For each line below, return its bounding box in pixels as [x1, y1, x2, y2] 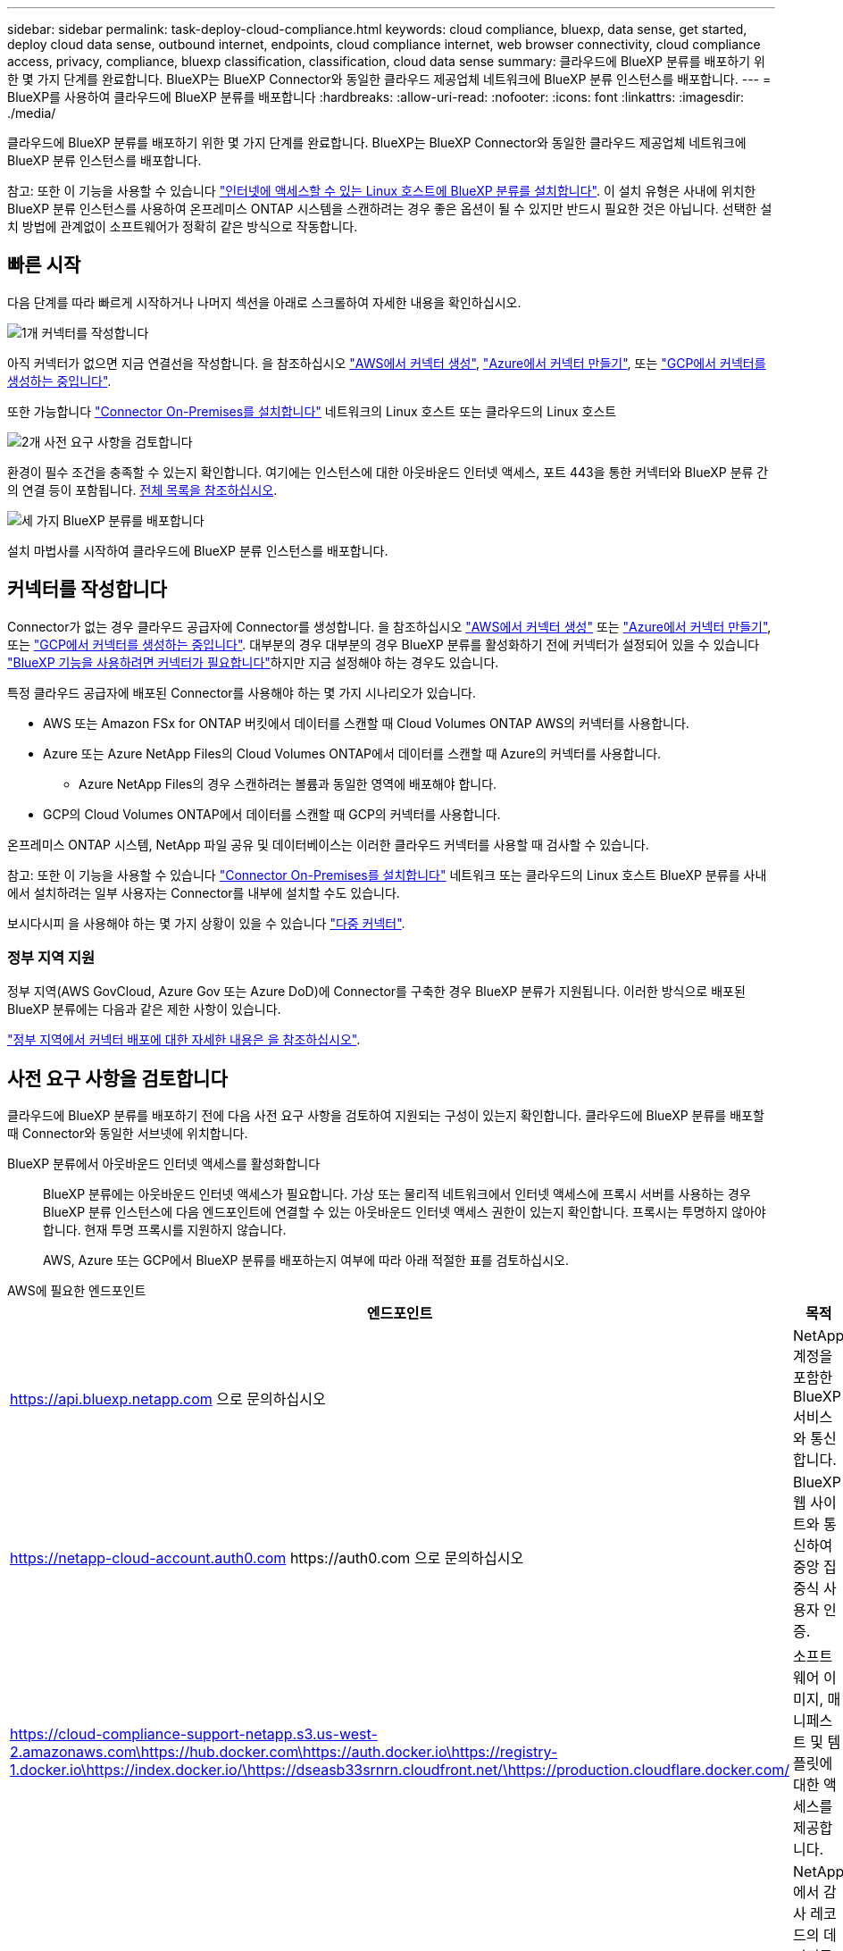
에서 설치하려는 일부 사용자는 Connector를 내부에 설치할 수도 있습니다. [7, 884, 400, 900]
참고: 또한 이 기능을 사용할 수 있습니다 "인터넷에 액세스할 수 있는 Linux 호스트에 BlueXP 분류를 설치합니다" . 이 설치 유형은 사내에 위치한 [7, 183, 756, 198]
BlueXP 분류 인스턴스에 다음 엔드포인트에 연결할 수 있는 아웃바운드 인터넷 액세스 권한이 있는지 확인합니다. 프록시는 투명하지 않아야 [43, 1204, 766, 1220]
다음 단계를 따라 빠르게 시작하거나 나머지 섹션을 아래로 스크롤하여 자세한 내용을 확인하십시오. [7, 294, 522, 310]
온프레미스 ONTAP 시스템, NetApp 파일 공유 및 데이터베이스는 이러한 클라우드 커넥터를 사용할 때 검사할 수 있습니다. [7, 836, 649, 852]
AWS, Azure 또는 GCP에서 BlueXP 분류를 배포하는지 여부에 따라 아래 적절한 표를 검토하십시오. [43, 1252, 569, 1269]
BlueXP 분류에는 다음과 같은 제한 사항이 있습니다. [7, 1001, 281, 1017]
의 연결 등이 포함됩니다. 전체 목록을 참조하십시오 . [7, 481, 278, 498]
